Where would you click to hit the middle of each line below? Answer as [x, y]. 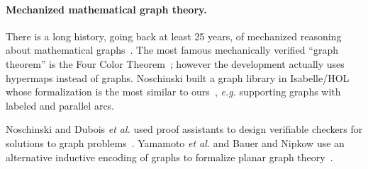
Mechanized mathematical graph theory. [106, 9]
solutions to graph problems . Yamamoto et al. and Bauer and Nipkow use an [175, 142]
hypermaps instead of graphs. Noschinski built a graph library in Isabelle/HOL [178, 77]
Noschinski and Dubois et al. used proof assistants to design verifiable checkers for [184, 129]
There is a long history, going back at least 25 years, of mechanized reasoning [174, 36]
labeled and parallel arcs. [60, 105]
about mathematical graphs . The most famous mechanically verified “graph [172, 50]
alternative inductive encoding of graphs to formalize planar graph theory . [169, 157]
